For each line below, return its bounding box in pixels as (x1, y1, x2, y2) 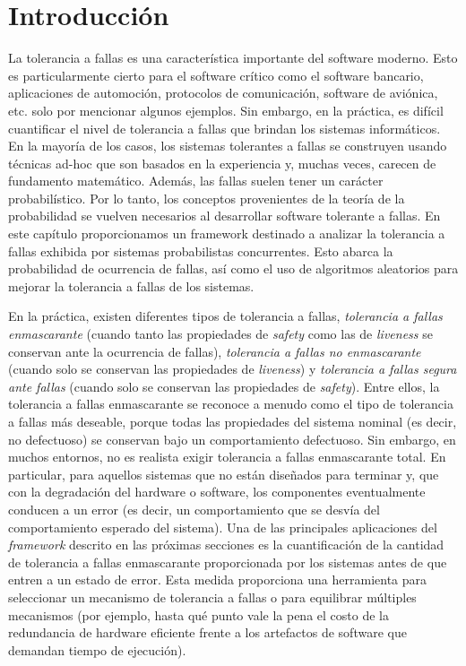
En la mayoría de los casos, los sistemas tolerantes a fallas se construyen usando (8, 136, 447, 155)
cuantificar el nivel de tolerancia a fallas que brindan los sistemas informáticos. (8, 118, 441, 137)
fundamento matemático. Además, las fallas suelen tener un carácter (8, 171, 384, 190)
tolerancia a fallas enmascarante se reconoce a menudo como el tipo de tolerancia (8, 394, 453, 413)
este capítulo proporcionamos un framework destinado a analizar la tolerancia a (8, 224, 445, 243)
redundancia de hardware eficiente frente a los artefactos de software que (8, 623, 407, 642)
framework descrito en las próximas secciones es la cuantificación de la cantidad (8, 535, 444, 554)
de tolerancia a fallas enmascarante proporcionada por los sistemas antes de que (8, 552, 447, 571)
